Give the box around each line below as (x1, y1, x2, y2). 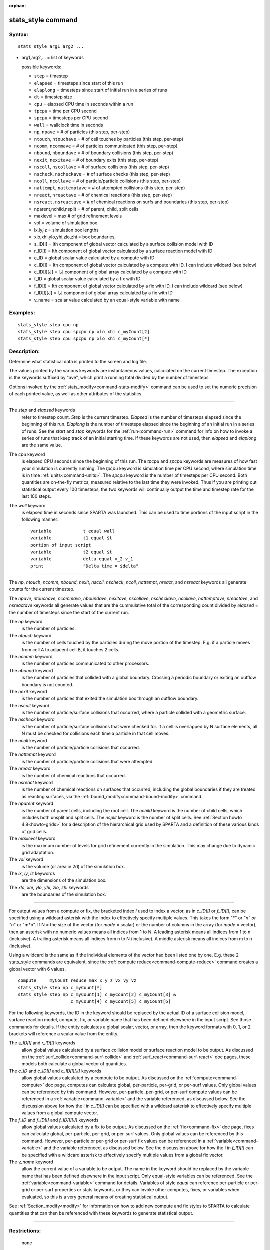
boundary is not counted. (21, 681, 74, 687)
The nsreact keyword (9, 780, 53, 785)
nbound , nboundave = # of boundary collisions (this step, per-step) (34, 150, 174, 156)
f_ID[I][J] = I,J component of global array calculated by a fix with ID (34, 290, 173, 296)
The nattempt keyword (9, 751, 56, 757)
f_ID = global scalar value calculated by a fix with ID (34, 276, 141, 282)
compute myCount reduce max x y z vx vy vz (18, 978, 137, 983)
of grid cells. (21, 828, 47, 834)
